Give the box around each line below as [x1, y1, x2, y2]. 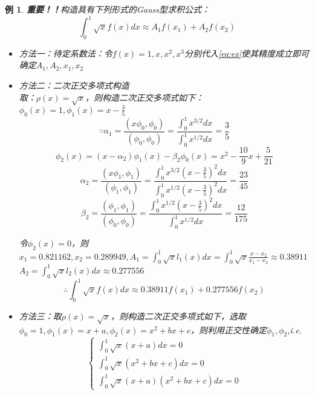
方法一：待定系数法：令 [19, 47, 112, 59]
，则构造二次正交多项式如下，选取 [110, 309, 246, 322]
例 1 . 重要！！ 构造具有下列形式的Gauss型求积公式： [5, 3, 210, 15]
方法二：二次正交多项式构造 [19, 79, 129, 92]
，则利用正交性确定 [190, 323, 267, 336]
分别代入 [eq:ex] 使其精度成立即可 [184, 47, 309, 59]
